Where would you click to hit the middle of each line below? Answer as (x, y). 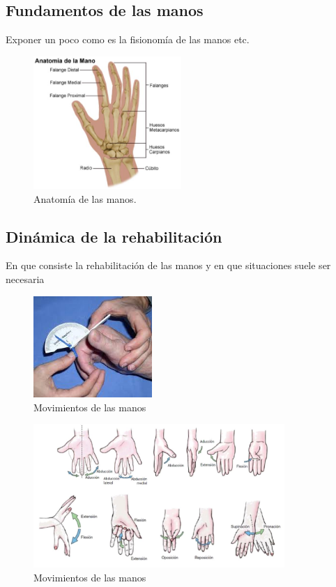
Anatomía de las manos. (85, 198)
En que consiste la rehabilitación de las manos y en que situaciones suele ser (168, 265)
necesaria (25, 279)
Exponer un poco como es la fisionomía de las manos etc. (128, 39)
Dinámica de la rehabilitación (114, 236)
